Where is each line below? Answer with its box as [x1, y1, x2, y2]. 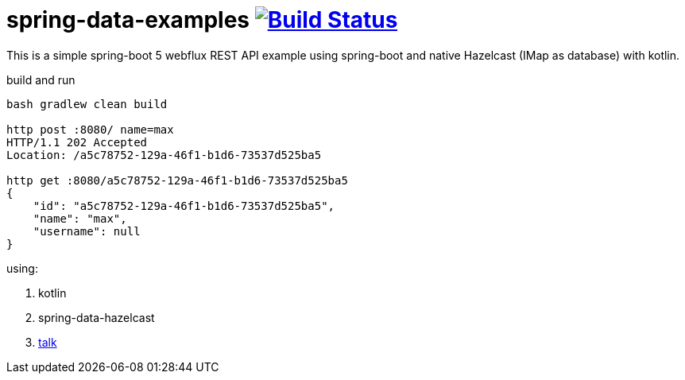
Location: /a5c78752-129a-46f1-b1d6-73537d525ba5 [6, 148, 322, 161]
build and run [6, 72, 75, 87]
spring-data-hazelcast [38, 310, 155, 324]
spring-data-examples [6, 6, 250, 33]
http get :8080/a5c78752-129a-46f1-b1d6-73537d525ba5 [6, 173, 348, 187]
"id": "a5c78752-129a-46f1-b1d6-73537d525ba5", [33, 199, 335, 212]
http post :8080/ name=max [6, 122, 174, 136]
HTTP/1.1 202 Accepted [6, 135, 148, 149]
